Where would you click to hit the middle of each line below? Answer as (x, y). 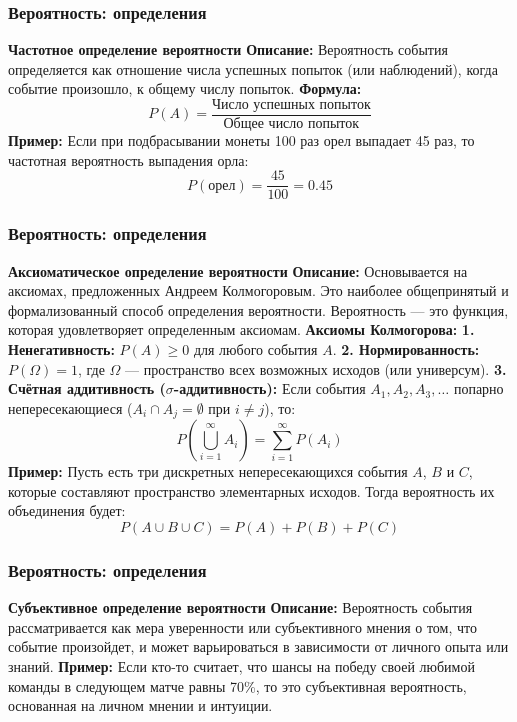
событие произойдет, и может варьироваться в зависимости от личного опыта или (258, 646)
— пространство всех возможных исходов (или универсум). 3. (316, 368)
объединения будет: (67, 510)
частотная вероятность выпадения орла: (128, 159)
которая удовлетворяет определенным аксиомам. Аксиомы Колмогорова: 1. (241, 329)
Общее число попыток (291, 124)
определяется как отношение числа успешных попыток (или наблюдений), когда (253, 68)
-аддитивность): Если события (269, 388)
